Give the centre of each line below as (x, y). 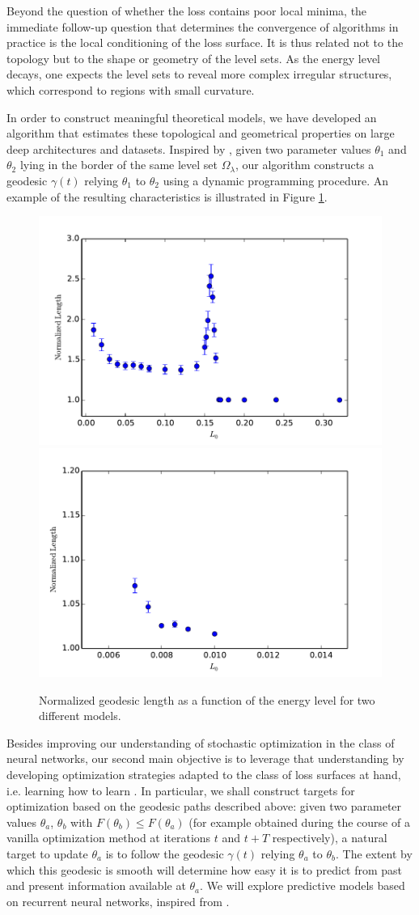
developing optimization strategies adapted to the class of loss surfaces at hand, (204, 774)
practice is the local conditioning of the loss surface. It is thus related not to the (205, 42)
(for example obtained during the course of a (299, 822)
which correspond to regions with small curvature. (131, 89)
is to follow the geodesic (165, 853)
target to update (47, 853)
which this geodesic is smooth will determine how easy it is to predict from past (205, 869)
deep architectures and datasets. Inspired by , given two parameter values (189, 148)
